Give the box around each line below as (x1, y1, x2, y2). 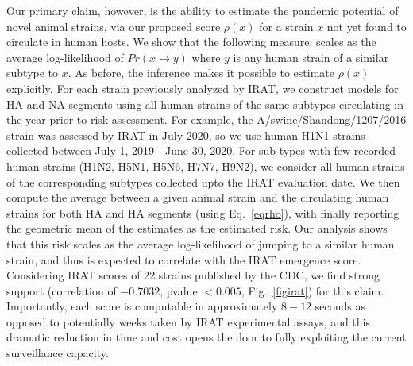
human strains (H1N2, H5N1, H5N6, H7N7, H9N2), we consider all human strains (6, 157, 405, 174)
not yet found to (326, 17, 407, 34)
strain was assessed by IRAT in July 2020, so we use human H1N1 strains (6, 126, 365, 143)
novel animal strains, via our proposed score (6, 17, 221, 34)
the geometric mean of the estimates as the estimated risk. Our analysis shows (6, 220, 388, 237)
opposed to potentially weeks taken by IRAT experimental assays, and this (6, 313, 371, 329)
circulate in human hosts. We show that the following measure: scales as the (6, 33, 376, 50)
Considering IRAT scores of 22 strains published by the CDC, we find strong (6, 267, 380, 283)
